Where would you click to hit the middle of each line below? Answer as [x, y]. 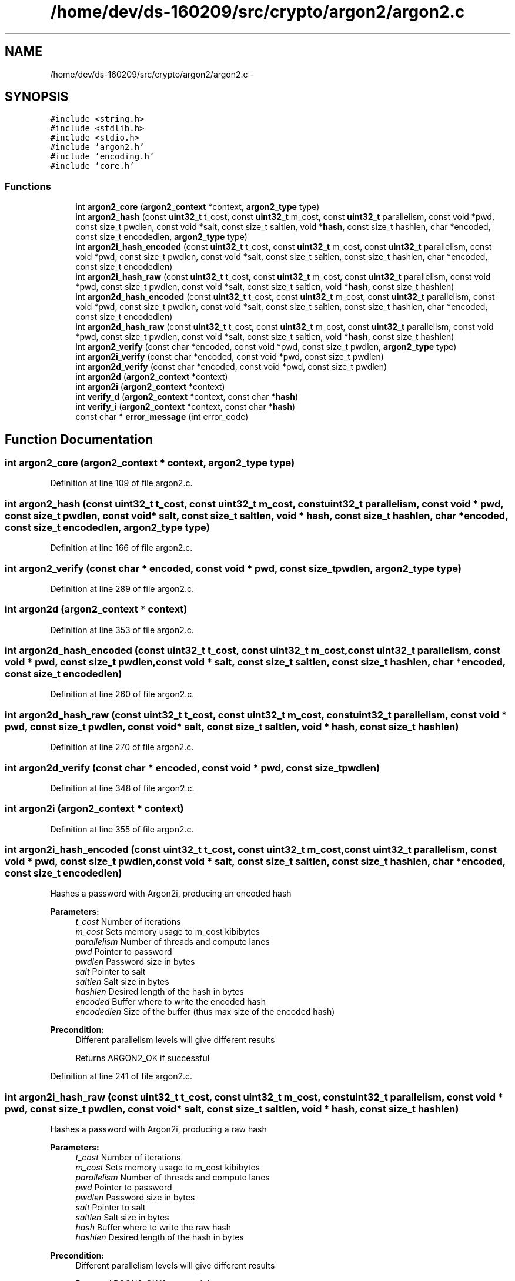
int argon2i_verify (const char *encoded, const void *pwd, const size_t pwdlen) [230, 357]
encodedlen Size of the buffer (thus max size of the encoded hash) [205, 1012]
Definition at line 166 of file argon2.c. [121, 548]
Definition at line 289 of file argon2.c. [122, 588]
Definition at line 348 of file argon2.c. [122, 788]
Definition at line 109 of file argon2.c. [121, 483]
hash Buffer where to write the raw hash [153, 1228]
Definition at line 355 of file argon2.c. [122, 829]
